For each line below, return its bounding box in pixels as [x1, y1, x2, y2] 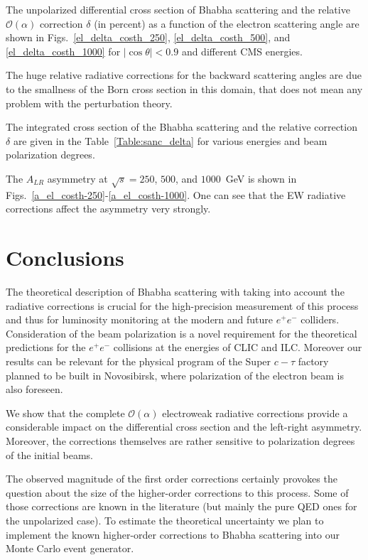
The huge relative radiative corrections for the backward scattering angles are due [6, 68, 362, 82]
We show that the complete [6, 405, 125, 420]
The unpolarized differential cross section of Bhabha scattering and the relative [6, 2, 350, 16]
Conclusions [6, 243, 124, 272]
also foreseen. [6, 382, 63, 397]
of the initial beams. [6, 447, 93, 462]
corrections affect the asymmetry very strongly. [6, 201, 211, 216]
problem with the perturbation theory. [6, 95, 173, 110]
